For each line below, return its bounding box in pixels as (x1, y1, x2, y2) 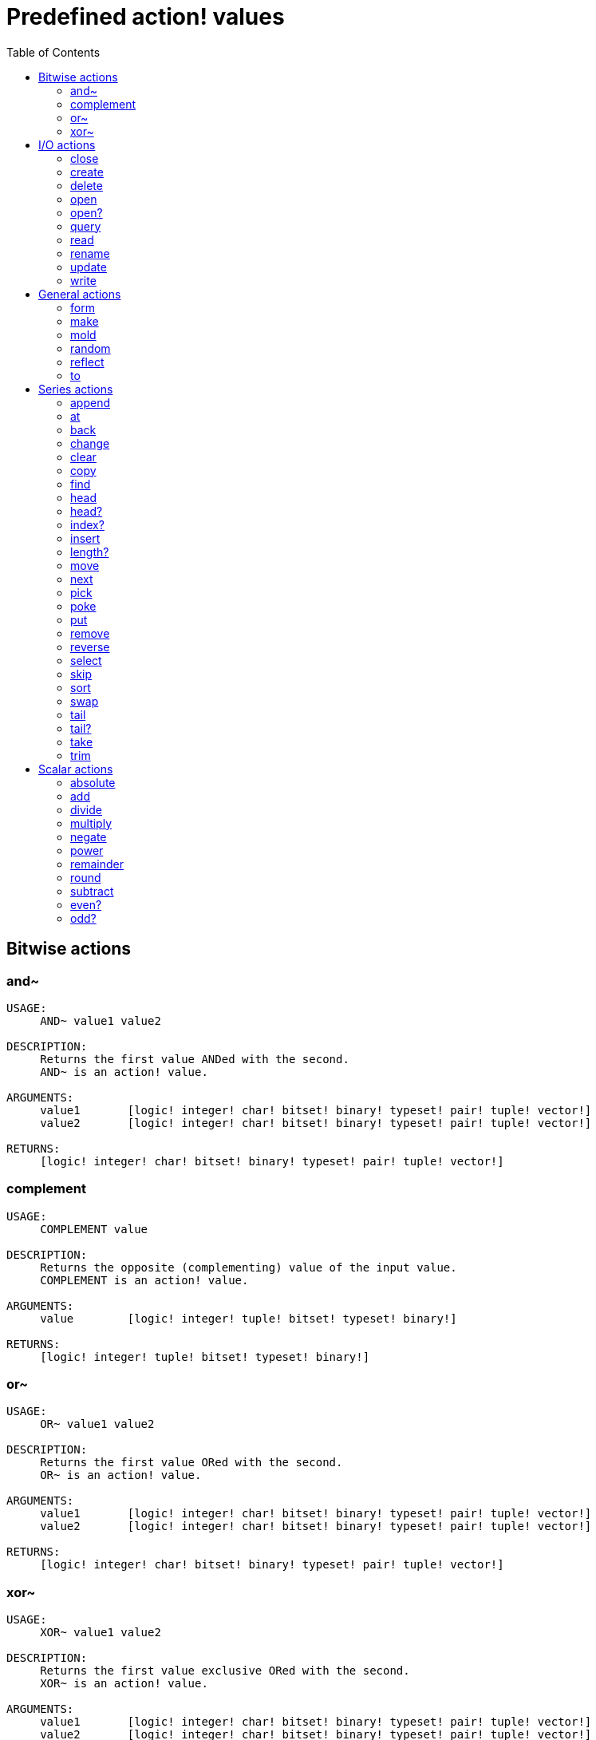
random (70, 341, 111, 355)
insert (70, 531, 101, 545)
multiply (70, 816, 112, 830)
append (70, 395, 111, 409)
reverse (70, 639, 110, 654)
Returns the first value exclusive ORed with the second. (40, 1664, 410, 1678)
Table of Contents (6, 45, 101, 59)
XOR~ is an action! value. (40, 1677, 208, 1691)
